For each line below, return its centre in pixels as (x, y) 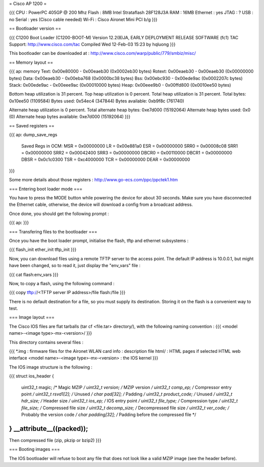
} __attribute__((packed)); (48, 429)
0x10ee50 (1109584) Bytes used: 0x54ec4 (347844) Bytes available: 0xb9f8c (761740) (97, 101)
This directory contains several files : (46, 342)
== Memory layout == (31, 62)
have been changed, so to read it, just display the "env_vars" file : (75, 266)
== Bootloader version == (35, 28)
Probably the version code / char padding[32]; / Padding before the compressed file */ (109, 415)
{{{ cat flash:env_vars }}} (34, 274)
